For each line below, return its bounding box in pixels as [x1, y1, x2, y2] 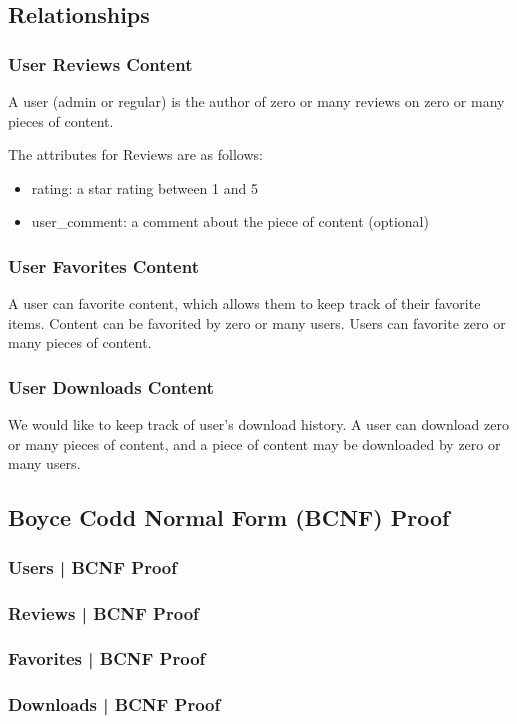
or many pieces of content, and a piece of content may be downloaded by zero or [8, 433, 501, 454]
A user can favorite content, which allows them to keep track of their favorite [8, 293, 481, 314]
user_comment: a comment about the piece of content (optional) [31, 211, 429, 232]
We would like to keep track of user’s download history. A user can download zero [8, 414, 509, 435]
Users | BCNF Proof [8, 554, 177, 579]
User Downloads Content [8, 374, 214, 399]
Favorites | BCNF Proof [8, 646, 206, 671]
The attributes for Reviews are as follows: [8, 144, 263, 165]
